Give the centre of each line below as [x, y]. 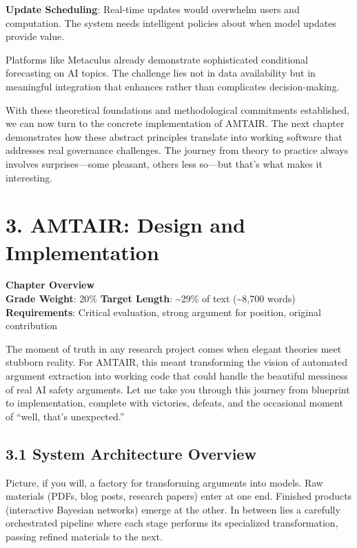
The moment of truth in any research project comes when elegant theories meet [174, 348]
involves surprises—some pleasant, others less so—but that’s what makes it [164, 163]
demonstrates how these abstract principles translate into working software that [174, 136]
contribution [32, 325]
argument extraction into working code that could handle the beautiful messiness [177, 375]
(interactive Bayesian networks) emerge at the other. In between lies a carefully [173, 509]
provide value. [35, 36]
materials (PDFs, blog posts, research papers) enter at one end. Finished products [179, 496]
